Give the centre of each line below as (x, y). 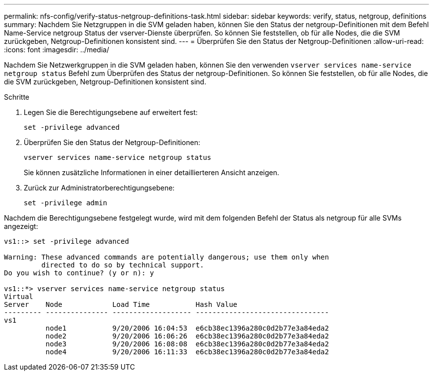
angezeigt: (21, 226)
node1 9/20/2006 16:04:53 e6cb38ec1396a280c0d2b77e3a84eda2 (187, 328)
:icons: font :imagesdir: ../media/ (57, 50)
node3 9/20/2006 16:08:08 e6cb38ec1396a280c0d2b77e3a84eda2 (187, 344)
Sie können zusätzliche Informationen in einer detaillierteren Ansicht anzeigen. (152, 172)
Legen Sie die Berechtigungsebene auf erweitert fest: (111, 112)
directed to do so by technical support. (123, 265)
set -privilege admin (65, 203)
